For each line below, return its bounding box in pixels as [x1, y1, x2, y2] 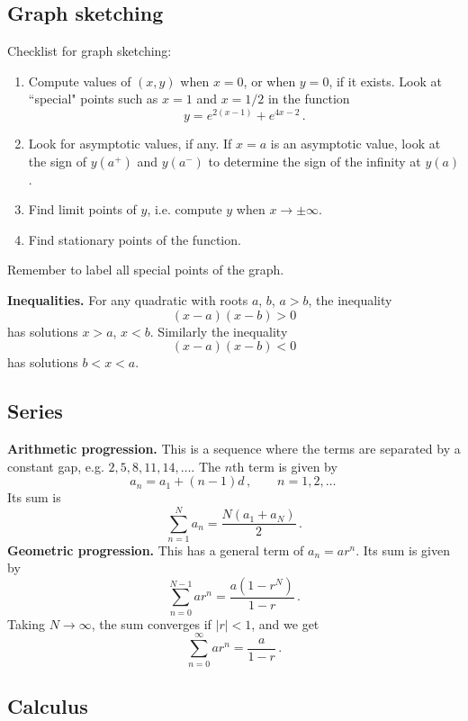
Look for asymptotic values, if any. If [28, 134, 232, 152]
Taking [7, 614, 46, 633]
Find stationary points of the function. [28, 230, 241, 248]
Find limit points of [28, 200, 137, 219]
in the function [267, 89, 350, 108]
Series [7, 397, 63, 425]
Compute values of [28, 71, 131, 90]
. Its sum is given [355, 540, 450, 559]
